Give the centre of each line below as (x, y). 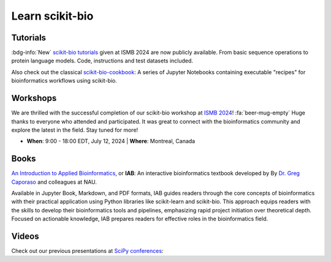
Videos (25, 236)
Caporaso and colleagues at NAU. (54, 182)
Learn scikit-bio (52, 16)
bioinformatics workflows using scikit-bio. (64, 81)
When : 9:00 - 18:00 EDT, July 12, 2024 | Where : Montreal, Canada (111, 141)
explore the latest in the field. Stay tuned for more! (75, 130)
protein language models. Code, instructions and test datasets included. (102, 61)
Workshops (34, 98)
